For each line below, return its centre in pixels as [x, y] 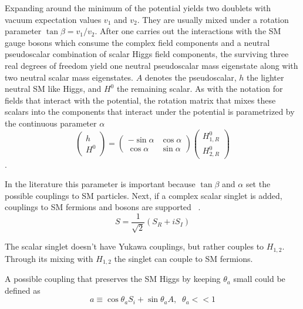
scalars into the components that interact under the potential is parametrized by [150, 112]
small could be [259, 279]
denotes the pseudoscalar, [191, 77]
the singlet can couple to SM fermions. [184, 258]
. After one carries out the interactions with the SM [188, 31]
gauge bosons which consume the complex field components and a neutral [137, 42]
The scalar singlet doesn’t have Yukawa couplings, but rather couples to [134, 246]
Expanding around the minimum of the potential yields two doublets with [138, 8]
